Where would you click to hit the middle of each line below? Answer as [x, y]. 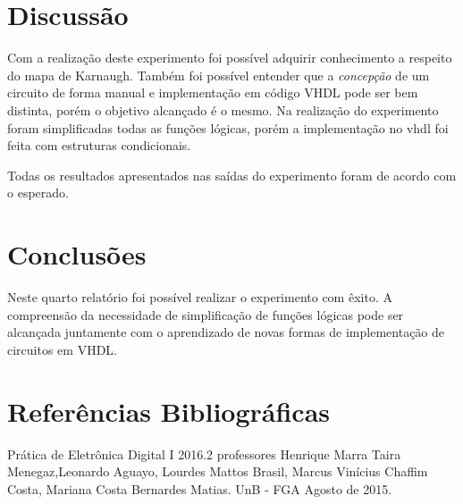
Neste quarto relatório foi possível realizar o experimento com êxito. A [200, 297]
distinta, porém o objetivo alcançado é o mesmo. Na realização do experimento [223, 109]
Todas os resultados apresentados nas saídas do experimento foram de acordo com [232, 175]
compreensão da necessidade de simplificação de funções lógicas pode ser [206, 314]
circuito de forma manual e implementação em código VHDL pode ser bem [213, 92]
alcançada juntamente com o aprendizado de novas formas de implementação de [226, 332]
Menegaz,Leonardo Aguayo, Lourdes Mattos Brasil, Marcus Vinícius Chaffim [218, 471]
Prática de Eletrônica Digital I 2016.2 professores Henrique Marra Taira [204, 454]
